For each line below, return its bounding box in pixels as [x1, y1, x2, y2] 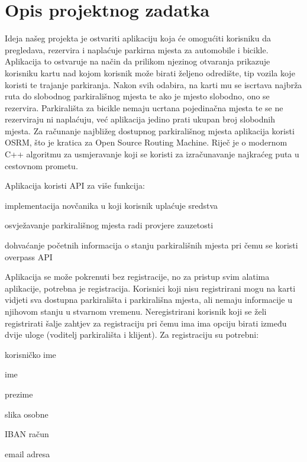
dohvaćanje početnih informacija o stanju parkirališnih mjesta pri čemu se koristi [5, 239, 298, 251]
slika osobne [5, 408, 49, 420]
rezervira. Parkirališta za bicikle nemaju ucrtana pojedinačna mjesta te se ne [5, 101, 283, 114]
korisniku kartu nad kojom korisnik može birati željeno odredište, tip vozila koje [5, 66, 295, 79]
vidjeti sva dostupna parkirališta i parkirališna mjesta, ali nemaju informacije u [5, 293, 292, 306]
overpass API [5, 250, 53, 263]
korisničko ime [5, 348, 56, 360]
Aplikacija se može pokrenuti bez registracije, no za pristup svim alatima [5, 270, 270, 283]
